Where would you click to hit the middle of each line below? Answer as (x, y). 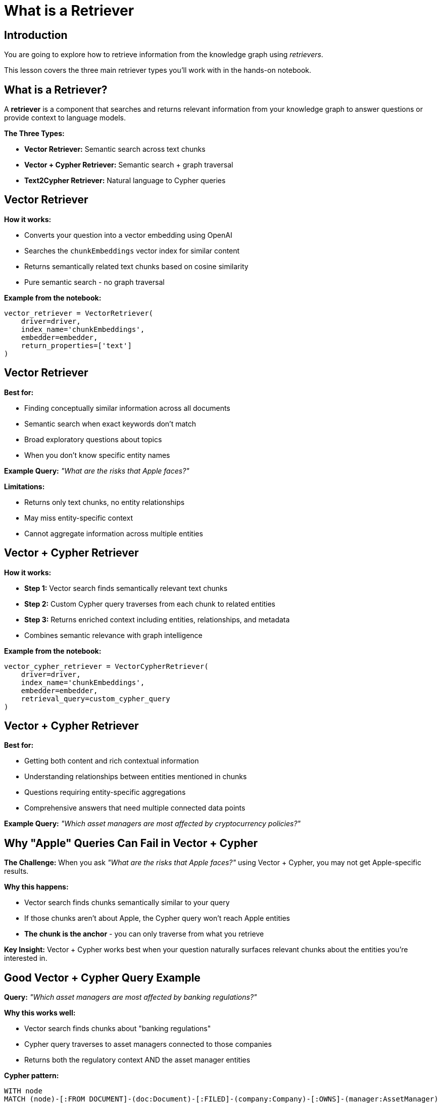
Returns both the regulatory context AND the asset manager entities (137, 1060)
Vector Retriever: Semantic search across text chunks (115, 149)
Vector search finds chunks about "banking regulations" (118, 1029)
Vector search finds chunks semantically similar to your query (127, 903)
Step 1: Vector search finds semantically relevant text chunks (126, 588)
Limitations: (24, 486)
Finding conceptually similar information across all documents (127, 408)
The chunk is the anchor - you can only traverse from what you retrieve (144, 934)
